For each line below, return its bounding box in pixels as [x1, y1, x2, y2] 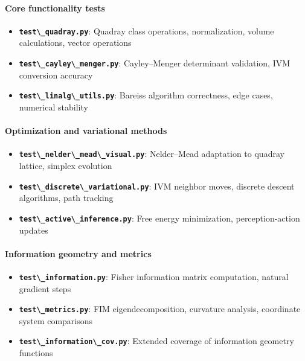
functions [19, 347, 53, 359]
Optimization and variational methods [5, 124, 167, 137]
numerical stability [19, 100, 88, 113]
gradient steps [19, 282, 71, 295]
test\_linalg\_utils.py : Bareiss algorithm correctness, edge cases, [19, 89, 273, 101]
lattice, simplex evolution [19, 159, 112, 171]
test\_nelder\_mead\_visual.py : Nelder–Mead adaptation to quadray [19, 147, 284, 160]
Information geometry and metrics [5, 247, 152, 260]
